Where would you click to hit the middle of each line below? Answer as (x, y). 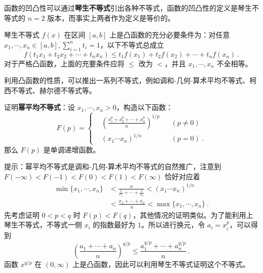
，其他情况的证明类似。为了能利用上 (193, 214)
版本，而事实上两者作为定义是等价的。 (111, 17)
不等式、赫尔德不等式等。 (53, 90)
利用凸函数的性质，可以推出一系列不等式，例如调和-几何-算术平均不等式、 (127, 80)
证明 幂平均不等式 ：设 (39, 107)
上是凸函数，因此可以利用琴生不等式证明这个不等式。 (161, 264)
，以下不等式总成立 (132, 44)
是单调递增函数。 (72, 149)
